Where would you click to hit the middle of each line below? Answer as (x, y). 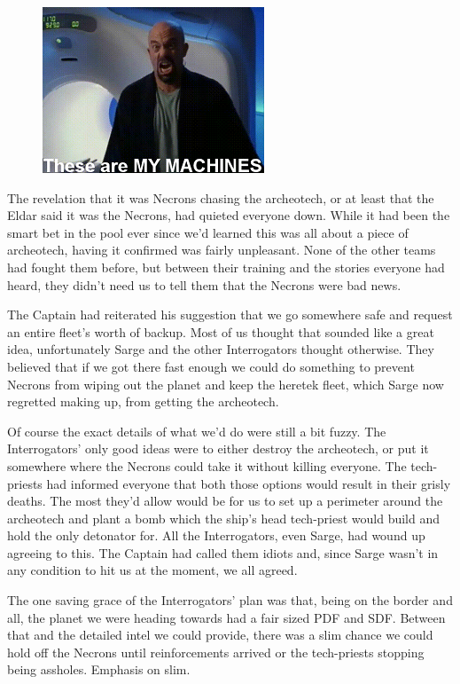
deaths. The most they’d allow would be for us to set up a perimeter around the (225, 501)
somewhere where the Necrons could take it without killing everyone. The (207, 465)
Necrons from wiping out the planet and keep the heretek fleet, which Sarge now (226, 384)
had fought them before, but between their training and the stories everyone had (226, 267)
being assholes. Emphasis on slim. (99, 669)
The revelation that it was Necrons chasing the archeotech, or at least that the (221, 197)
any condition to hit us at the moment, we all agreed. (152, 570)
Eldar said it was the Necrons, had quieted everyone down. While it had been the (229, 215)
